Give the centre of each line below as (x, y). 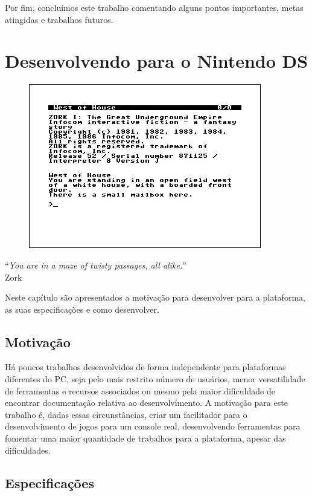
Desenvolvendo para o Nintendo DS (157, 61)
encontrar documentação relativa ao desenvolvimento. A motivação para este (146, 403)
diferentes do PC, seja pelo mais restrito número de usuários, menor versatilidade (155, 379)
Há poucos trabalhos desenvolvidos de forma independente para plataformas (145, 367)
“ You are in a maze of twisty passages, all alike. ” (96, 265)
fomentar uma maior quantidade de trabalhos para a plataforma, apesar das (145, 438)
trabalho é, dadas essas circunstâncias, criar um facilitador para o (126, 414)
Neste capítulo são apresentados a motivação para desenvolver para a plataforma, (155, 297)
